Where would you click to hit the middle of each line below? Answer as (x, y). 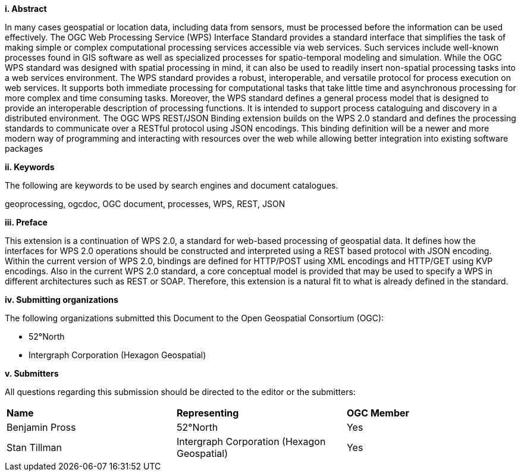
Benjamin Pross (41, 427)
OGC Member (378, 413)
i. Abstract (26, 9)
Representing (208, 413)
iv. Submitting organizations (62, 300)
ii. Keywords (30, 167)
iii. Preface (26, 222)
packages (24, 148)
